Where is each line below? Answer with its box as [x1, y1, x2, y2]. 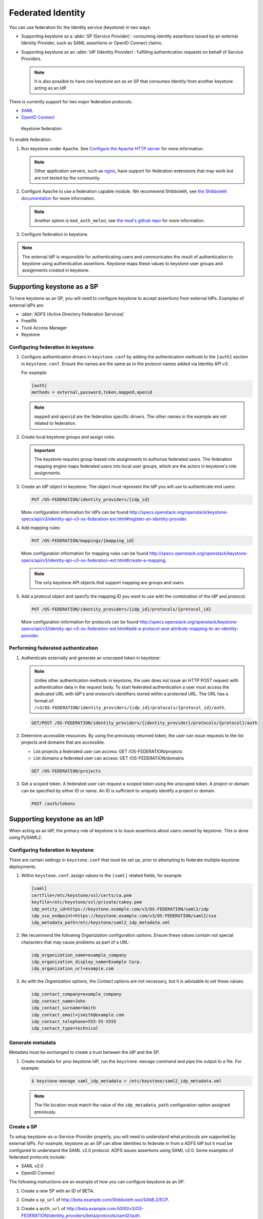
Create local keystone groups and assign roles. [21, 434, 115, 440]
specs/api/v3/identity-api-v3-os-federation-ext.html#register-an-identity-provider [21, 516, 187, 522]
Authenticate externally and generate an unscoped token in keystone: [21, 655, 161, 661]
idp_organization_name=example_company [31, 952, 127, 958]
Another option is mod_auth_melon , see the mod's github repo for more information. [34, 217, 205, 224]
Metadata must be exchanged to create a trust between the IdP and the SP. [9, 1049, 160, 1055]
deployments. [9, 864, 37, 869]
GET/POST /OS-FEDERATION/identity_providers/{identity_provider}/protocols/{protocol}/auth [31, 720, 258, 726]
